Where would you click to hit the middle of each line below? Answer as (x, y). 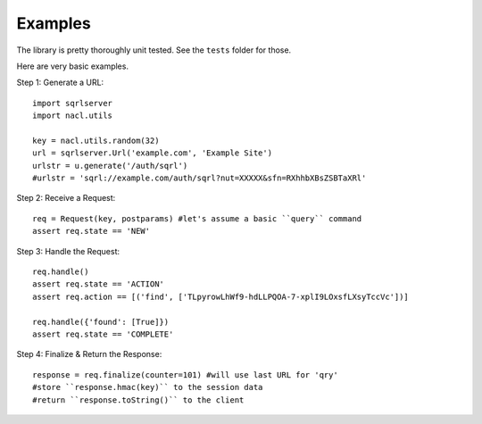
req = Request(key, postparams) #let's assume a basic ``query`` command (197, 218)
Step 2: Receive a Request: (66, 198)
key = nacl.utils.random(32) (96, 140)
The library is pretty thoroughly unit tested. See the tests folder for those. (154, 50)
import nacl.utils (73, 116)
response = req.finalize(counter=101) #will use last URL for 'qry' (185, 374)
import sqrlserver (73, 103)
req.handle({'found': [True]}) (101, 322)
